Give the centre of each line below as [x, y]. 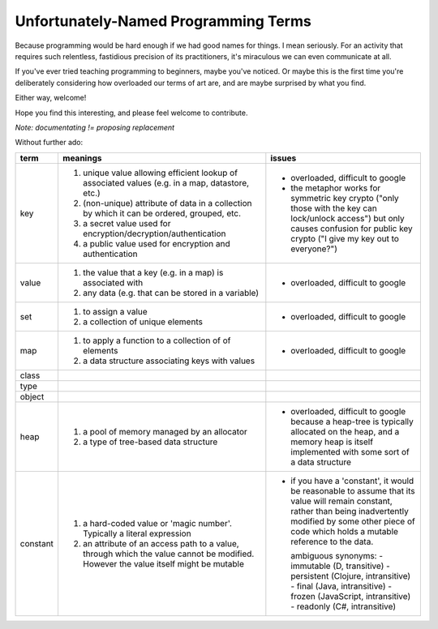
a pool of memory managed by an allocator [165, 431]
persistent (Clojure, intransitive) [351, 576]
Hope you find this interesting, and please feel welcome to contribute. [131, 113]
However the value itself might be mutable [163, 563]
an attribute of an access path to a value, [161, 543]
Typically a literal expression [137, 533]
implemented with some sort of [350, 451]
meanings [82, 158]
